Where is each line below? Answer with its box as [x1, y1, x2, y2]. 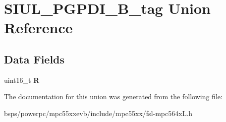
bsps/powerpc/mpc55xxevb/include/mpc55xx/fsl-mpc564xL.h [4, 108, 193, 118]
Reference [4, 17, 73, 38]
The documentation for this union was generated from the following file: [4, 91, 223, 102]
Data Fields [4, 51, 65, 66]
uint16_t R [4, 74, 40, 85]
